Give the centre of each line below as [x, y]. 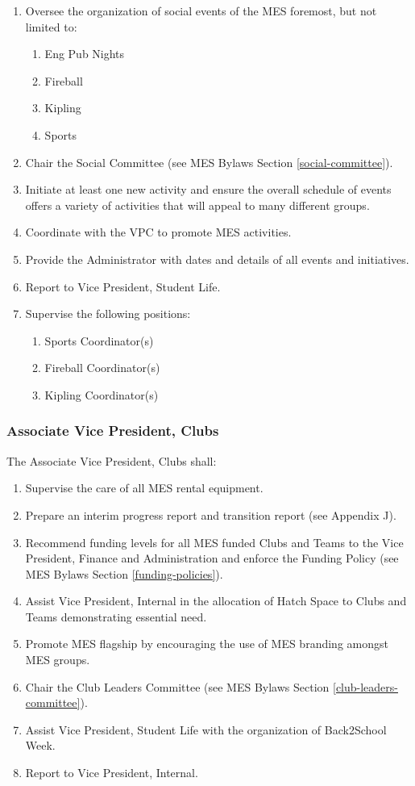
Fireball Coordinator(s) [102, 368]
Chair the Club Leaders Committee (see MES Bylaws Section [177, 686]
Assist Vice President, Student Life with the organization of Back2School [206, 729]
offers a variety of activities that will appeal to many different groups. [197, 205]
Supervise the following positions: [108, 314]
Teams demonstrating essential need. [116, 616]
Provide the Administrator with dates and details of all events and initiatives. [217, 259]
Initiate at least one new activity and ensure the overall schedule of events [208, 189]
